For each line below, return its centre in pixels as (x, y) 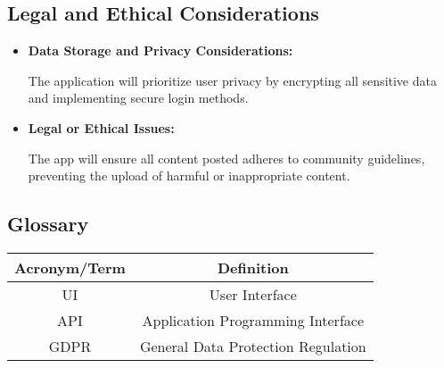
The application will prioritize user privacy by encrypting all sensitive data (232, 80)
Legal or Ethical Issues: (101, 127)
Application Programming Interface (253, 320)
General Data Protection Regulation (253, 346)
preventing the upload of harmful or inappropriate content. (189, 176)
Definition (253, 267)
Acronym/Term (70, 267)
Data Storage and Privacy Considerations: (160, 50)
